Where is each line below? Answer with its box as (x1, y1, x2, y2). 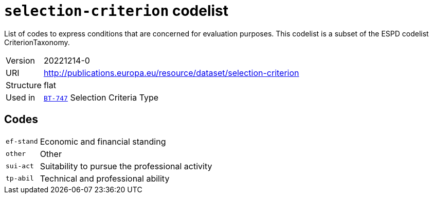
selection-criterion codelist (4, 2, 229, 19)
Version (6, 55, 35, 66)
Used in (6, 92, 35, 103)
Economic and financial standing (40, 136, 166, 147)
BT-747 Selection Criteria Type (43, 92, 159, 103)
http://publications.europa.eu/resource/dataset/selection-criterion (43, 67, 299, 78)
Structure (6, 80, 42, 90)
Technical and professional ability (40, 173, 170, 184)
